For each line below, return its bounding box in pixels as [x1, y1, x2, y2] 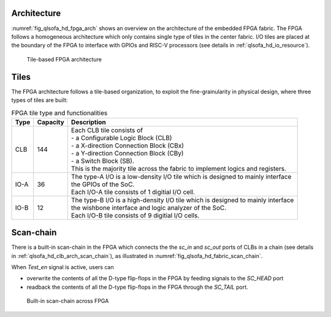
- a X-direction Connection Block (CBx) [70, 141, 184, 150]
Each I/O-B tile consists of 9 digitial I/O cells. [70, 211, 200, 219]
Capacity [37, 117, 64, 126]
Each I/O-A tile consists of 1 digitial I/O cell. [70, 187, 196, 196]
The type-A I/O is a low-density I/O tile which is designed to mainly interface [70, 172, 292, 181]
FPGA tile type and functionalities [11, 108, 108, 117]
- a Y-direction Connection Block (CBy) [70, 149, 184, 157]
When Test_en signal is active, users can [11, 264, 114, 271]
